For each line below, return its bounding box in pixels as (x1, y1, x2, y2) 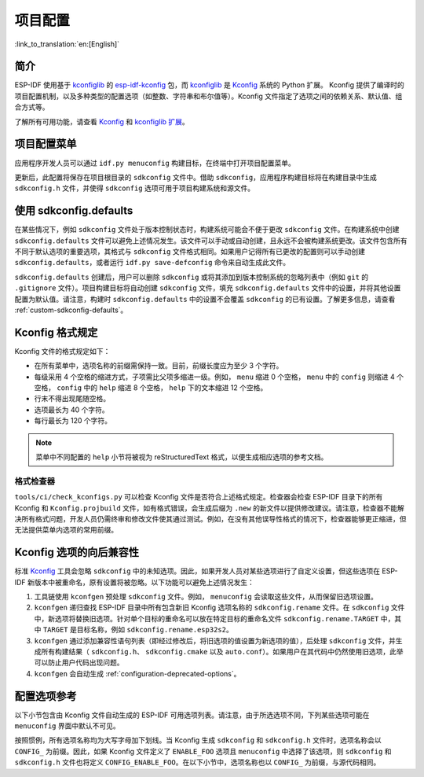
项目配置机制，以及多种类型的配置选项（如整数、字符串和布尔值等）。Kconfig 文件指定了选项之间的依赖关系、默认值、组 (14, 91, 403, 101)
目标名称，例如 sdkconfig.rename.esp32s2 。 (76, 625, 233, 635)
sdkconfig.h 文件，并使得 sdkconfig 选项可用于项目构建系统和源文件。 (14, 183, 255, 193)
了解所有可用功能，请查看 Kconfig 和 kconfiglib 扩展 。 (14, 116, 189, 126)
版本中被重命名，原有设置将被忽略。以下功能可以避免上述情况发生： (34, 577, 255, 587)
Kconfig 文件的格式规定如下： (14, 346, 111, 355)
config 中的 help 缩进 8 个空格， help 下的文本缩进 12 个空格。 (56, 383, 268, 392)
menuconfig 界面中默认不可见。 (14, 721, 121, 731)
